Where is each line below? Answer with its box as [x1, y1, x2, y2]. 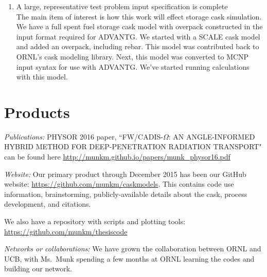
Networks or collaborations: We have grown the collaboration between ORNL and [4, 243, 261, 254]
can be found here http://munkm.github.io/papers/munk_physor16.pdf [4, 151, 230, 162]
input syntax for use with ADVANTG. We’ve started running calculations [16, 61, 250, 72]
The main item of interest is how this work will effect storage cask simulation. [16, 11, 262, 22]
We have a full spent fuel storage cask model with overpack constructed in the [16, 21, 263, 32]
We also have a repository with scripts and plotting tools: [4, 216, 186, 227]
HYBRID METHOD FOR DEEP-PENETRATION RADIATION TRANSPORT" [4, 141, 262, 152]
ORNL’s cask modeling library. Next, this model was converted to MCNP [16, 51, 249, 62]
